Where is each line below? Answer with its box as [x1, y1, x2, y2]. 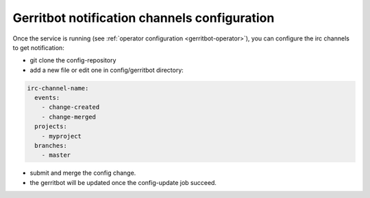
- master [41, 151, 71, 159]
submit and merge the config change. [29, 169, 136, 177]
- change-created [41, 103, 100, 111]
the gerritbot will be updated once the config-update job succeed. [29, 178, 217, 186]
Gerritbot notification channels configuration [12, 10, 275, 25]
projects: [34, 123, 68, 130]
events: [34, 94, 60, 102]
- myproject [41, 132, 82, 140]
